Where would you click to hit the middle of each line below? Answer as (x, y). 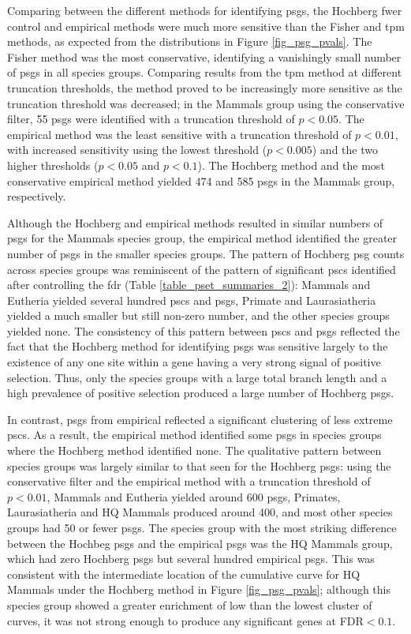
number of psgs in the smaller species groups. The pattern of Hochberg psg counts (206, 253)
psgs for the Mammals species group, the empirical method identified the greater (202, 238)
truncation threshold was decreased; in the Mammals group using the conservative (206, 103)
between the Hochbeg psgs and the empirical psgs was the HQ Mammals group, (200, 543)
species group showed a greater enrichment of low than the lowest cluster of (190, 604)
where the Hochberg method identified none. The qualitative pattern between (194, 450)
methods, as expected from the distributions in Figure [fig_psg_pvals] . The (190, 41)
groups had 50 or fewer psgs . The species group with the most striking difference (202, 527)
